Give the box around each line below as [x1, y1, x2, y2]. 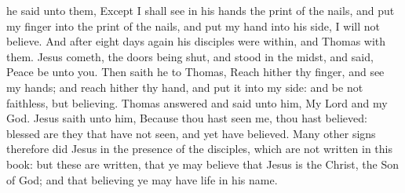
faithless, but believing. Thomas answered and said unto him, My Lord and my [6, 94, 388, 111]
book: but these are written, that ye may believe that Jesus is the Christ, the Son [6, 155, 400, 172]
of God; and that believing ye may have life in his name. [6, 171, 278, 188]
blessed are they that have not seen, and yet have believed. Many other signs [6, 125, 376, 141]
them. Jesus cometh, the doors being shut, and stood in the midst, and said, [6, 48, 374, 64]
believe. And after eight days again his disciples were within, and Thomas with [6, 33, 386, 49]
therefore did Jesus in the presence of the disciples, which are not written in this [6, 140, 392, 157]
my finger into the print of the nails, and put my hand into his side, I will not [6, 17, 380, 34]
